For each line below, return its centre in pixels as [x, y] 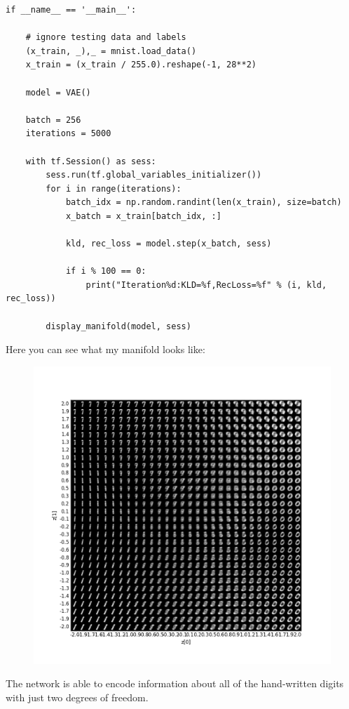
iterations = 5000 [68, 134]
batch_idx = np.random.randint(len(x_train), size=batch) [204, 203]
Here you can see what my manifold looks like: [105, 349]
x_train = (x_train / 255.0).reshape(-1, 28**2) [141, 65]
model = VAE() [58, 92]
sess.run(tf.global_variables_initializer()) [154, 175]
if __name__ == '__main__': [71, 10]
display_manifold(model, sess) [118, 326]
